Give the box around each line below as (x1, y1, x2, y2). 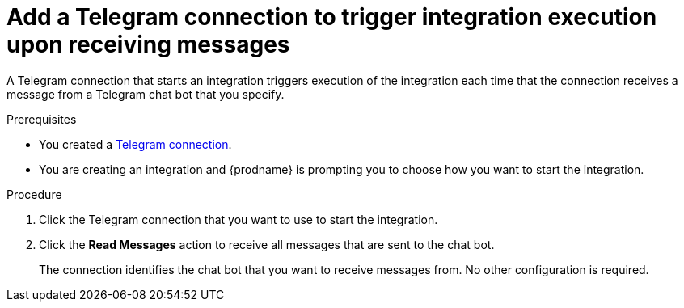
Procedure (6, 187, 62, 201)
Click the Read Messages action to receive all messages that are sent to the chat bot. (39, 237, 495, 251)
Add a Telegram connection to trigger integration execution (6, 3, 657, 31)
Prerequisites (6, 112, 77, 126)
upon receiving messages (6, 31, 290, 58)
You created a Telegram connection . (39, 137, 232, 151)
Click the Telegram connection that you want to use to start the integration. (39, 212, 438, 226)
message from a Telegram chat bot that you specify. (6, 86, 285, 101)
